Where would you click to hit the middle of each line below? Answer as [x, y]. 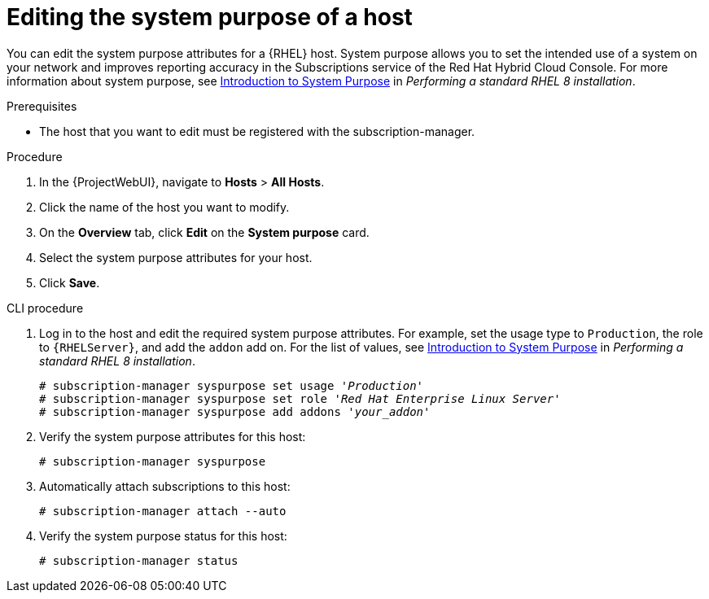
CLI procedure [45, 308]
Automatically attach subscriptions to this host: [165, 486]
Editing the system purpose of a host [210, 17]
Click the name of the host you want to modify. [164, 207]
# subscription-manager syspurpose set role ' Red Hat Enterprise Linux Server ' [300, 398]
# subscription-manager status [139, 560]
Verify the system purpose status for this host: [163, 536]
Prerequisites [42, 106]
